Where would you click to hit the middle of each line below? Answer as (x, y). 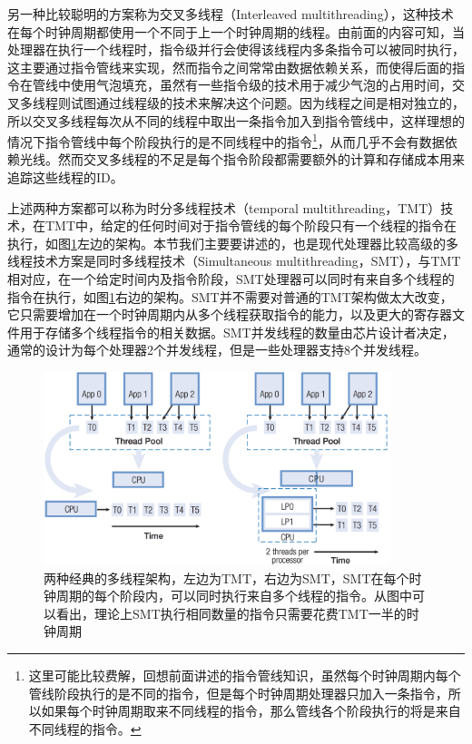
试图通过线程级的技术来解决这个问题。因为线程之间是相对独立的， (267, 102)
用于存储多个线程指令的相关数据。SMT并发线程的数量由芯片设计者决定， (237, 332)
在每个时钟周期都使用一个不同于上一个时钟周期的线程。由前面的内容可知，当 (236, 31)
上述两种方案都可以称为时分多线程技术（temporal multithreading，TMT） (224, 207)
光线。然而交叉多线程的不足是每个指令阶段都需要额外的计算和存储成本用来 (242, 159)
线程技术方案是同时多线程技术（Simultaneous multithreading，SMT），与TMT (234, 261)
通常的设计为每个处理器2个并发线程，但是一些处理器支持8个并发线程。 (217, 350)
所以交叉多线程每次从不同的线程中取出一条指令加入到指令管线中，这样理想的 (236, 120)
